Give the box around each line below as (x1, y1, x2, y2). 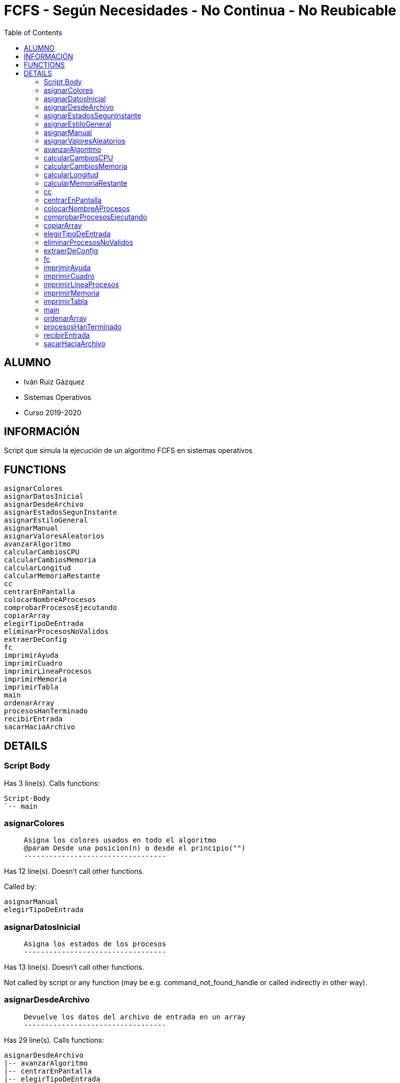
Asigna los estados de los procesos (24, 940, 166, 948)
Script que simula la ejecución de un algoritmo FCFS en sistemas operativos (4, 446, 253, 455)
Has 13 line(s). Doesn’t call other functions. (4, 963, 144, 971)
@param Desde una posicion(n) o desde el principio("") (24, 844, 246, 852)
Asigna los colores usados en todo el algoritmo (24, 836, 216, 845)
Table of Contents (4, 28, 63, 37)
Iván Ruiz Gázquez (24, 377, 85, 386)
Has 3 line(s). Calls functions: (4, 778, 100, 787)
